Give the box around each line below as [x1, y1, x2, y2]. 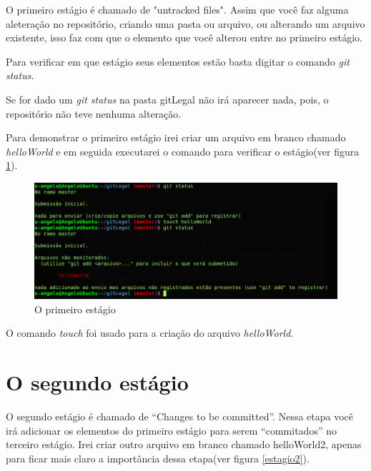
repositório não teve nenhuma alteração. [6, 106, 182, 121]
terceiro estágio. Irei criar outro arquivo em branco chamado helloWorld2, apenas [6, 437, 362, 452]
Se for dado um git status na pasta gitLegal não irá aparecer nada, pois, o [6, 91, 329, 106]
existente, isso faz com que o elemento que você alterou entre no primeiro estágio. [6, 30, 362, 45]
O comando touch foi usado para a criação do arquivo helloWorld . [6, 325, 294, 340]
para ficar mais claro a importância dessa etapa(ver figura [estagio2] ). [6, 450, 310, 465]
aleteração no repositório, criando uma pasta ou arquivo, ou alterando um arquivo [6, 16, 365, 31]
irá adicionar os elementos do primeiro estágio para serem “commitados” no [6, 422, 337, 437]
